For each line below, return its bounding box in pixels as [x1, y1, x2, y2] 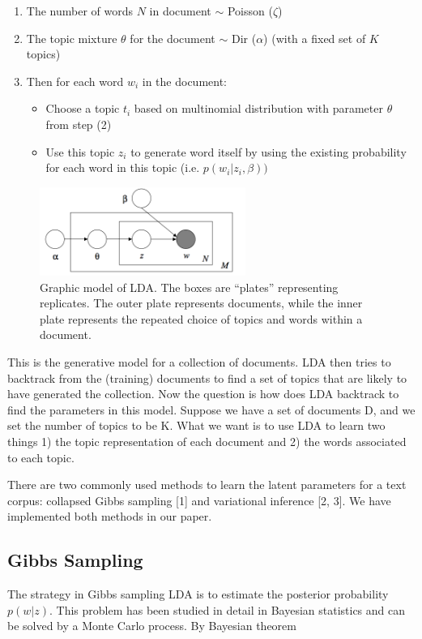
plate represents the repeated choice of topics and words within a [40, 310, 363, 327]
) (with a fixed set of [263, 29, 366, 46]
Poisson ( [227, 2, 273, 19]
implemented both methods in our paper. [7, 508, 212, 525]
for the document [130, 29, 215, 46]
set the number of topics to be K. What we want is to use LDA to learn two [7, 417, 386, 434]
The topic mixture [26, 29, 117, 46]
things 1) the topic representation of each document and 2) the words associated [7, 432, 407, 449]
